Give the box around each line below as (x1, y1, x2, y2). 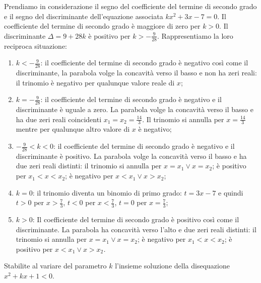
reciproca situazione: (4, 40, 67, 51)
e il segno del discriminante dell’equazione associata (4, 11, 163, 21)
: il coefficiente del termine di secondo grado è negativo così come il (40, 57, 248, 68)
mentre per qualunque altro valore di (16, 124, 130, 134)
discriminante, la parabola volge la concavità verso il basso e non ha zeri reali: (16, 67, 257, 78)
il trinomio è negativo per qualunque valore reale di (16, 77, 175, 87)
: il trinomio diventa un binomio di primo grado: (32, 187, 182, 198)
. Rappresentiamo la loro (157, 30, 233, 41)
